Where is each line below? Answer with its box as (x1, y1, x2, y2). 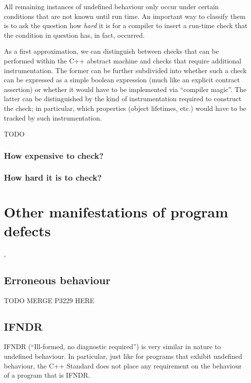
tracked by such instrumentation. (4, 112, 102, 123)
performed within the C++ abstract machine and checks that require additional (4, 55, 241, 65)
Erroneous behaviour (4, 272, 110, 287)
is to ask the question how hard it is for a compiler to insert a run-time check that (4, 20, 248, 31)
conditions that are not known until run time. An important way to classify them (4, 11, 246, 21)
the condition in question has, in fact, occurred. (4, 30, 145, 40)
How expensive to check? (4, 149, 104, 161)
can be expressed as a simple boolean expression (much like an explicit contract (4, 75, 240, 85)
